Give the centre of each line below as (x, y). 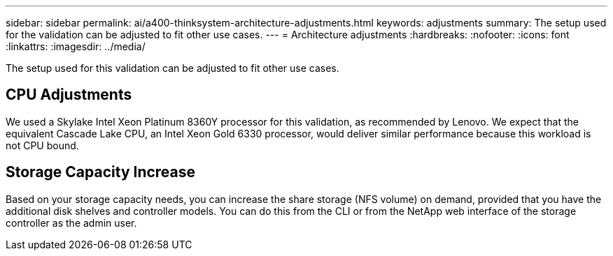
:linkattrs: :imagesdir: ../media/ (76, 46)
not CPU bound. (42, 145)
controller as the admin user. (71, 223)
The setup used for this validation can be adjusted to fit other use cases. (172, 68)
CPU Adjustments (69, 95)
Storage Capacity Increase (101, 172)
